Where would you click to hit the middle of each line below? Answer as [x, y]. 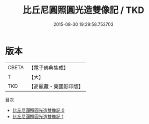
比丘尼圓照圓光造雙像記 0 [38, 110]
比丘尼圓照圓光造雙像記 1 [38, 116]
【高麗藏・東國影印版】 [56, 86]
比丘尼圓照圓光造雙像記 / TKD [83, 10]
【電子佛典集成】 [48, 68]
